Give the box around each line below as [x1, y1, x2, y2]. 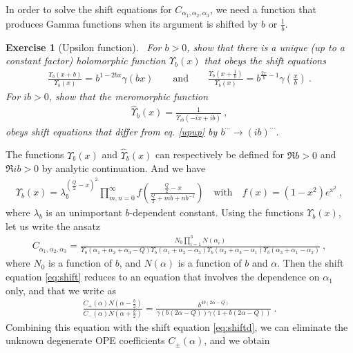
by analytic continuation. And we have [41, 161, 206, 175]
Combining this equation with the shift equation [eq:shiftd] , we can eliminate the [6, 319, 348, 334]
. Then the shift [277, 256, 344, 270]
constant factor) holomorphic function [6, 53, 166, 68]
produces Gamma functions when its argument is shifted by [6, 16, 258, 30]
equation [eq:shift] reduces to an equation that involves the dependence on [6, 269, 320, 284]
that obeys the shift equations [204, 53, 326, 68]
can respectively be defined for [155, 147, 285, 162]
